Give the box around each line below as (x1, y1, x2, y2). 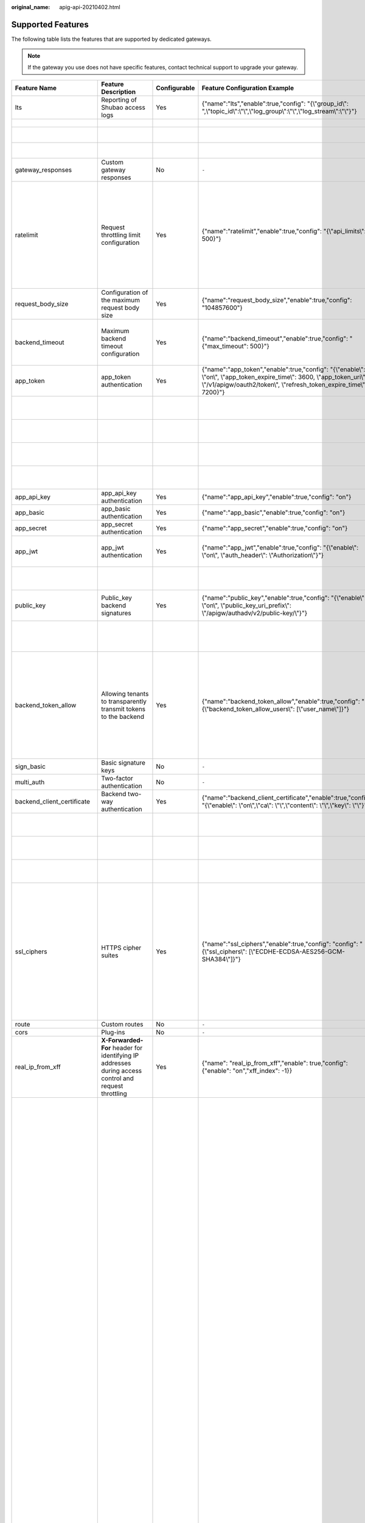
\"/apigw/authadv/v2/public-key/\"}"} (201, 609, 307, 618)
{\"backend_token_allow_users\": (201, 705, 295, 713)
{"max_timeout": (201, 342, 249, 350)
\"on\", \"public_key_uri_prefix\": (201, 601, 292, 610)
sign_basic (15, 762, 46, 771)
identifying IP (101, 1051, 139, 1060)
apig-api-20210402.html (59, 4, 121, 10)
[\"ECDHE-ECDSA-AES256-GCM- (248, 947, 345, 956)
